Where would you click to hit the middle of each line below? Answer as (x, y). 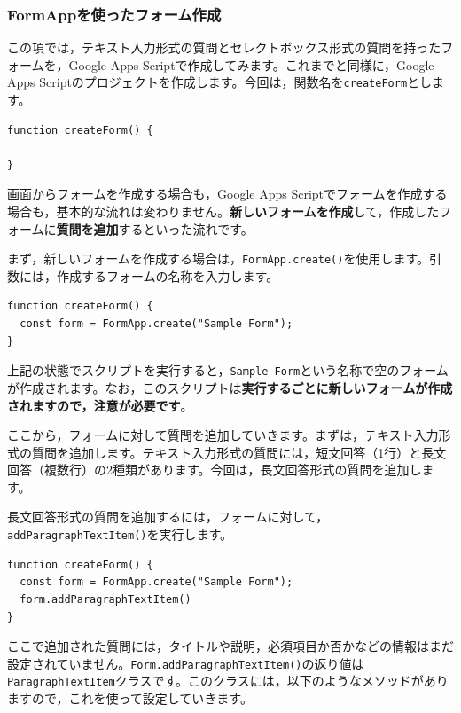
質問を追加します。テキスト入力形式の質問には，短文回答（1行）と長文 (239, 452)
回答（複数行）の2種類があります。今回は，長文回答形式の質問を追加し (215, 470)
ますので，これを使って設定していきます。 (130, 698)
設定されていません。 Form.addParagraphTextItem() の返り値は (186, 663)
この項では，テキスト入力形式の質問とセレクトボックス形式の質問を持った (224, 47)
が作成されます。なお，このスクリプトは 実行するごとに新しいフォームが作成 (230, 387)
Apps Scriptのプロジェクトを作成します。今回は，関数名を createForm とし (220, 82)
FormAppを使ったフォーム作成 (114, 14)
